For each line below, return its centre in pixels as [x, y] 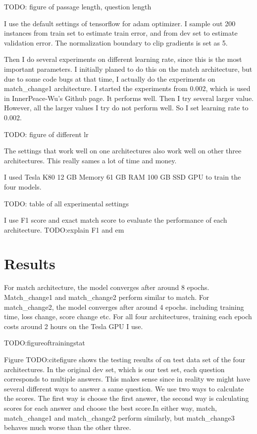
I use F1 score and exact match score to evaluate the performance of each [116, 220]
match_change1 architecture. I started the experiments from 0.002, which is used [127, 88]
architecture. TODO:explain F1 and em [64, 229]
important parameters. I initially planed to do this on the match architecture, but [128, 69]
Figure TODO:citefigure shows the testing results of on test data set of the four [125, 359]
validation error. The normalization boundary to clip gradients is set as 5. [116, 42]
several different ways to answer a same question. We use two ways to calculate [124, 388]
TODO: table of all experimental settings [66, 203]
